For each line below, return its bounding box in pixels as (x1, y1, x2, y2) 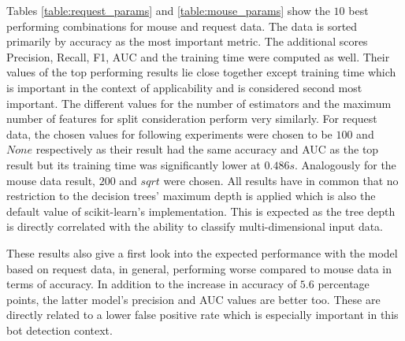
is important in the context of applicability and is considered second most (6, 79, 362, 95)
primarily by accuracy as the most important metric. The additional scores (6, 33, 368, 50)
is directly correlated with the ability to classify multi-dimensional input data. (6, 218, 384, 235)
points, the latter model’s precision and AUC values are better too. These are (6, 291, 381, 307)
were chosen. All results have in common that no (163, 172, 399, 188)
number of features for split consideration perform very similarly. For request (6, 110, 377, 127)
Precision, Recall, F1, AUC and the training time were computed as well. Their (6, 48, 390, 65)
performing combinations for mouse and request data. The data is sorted (6, 17, 358, 34)
